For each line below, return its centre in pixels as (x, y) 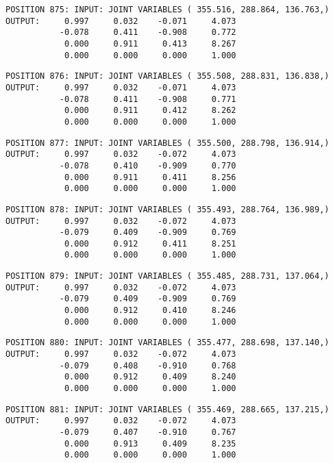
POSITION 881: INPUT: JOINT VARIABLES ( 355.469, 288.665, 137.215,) (168, 409)
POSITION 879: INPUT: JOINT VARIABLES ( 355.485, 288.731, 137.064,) (168, 276)
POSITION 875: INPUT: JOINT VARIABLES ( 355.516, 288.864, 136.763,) (168, 10)
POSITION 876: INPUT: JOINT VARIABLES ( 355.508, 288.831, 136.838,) (168, 76)
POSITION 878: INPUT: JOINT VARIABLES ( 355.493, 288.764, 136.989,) (168, 209)
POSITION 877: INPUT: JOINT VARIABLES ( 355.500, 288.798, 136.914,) (168, 143)
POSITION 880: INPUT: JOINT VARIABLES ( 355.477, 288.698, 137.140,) (168, 343)
